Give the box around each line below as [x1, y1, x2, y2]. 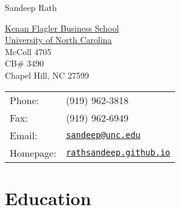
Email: [10, 128, 38, 142]
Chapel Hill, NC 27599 [5, 68, 89, 81]
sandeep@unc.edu [65, 130, 141, 140]
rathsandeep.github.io [65, 148, 170, 158]
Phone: [10, 93, 39, 107]
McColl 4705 [5, 45, 52, 57]
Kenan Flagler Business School [5, 21, 119, 34]
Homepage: [10, 145, 56, 160]
